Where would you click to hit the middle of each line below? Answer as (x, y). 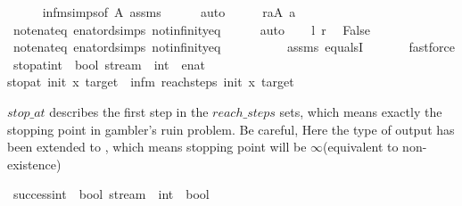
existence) (34, 164)
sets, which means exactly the (361, 111)
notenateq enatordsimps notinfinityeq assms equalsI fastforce (234, 47)
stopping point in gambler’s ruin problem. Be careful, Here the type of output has (231, 129)
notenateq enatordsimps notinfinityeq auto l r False (191, 29)
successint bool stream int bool (111, 194)
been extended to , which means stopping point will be (157, 147)
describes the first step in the (129, 111)
